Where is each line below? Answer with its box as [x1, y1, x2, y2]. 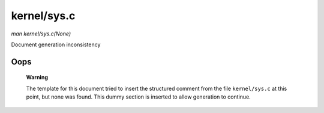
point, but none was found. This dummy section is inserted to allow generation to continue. [26, 93, 251, 100]
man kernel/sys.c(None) [11, 30, 71, 37]
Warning [26, 74, 48, 81]
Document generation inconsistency [11, 41, 101, 48]
